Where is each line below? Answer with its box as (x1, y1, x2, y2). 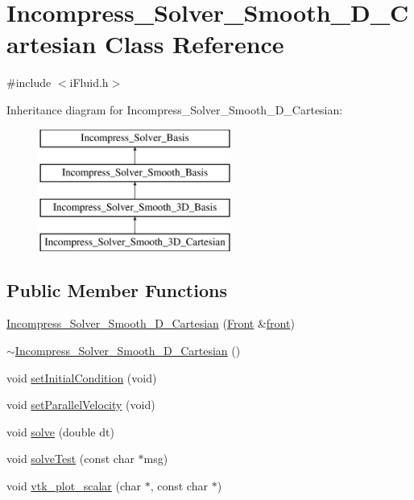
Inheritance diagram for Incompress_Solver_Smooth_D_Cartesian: (6, 101, 343, 118)
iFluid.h (69, 74, 109, 91)
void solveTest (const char (6, 450, 135, 467)
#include (6, 74, 52, 91)
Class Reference (105, 27, 284, 60)
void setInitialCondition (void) (6, 369, 157, 386)
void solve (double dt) (6, 423, 114, 440)
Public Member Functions (6, 277, 227, 302)
